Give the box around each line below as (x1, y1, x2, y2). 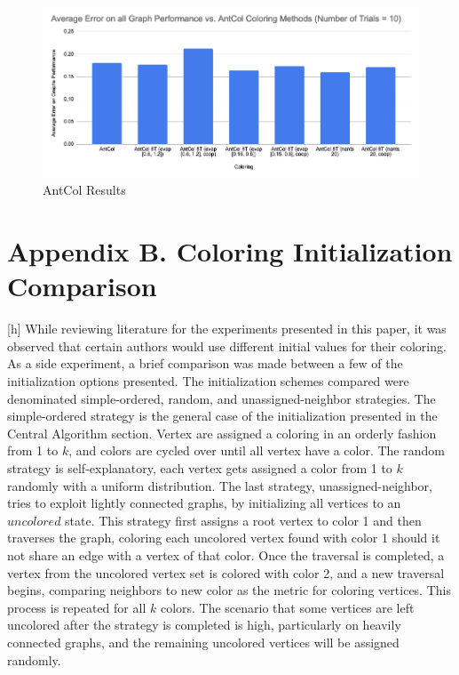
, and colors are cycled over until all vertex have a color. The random (68, 441, 445, 460)
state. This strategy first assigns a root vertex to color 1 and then (65, 510, 422, 529)
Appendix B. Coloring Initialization (7, 233, 453, 269)
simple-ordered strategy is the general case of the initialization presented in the (7, 406, 438, 425)
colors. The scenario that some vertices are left (160, 598, 415, 616)
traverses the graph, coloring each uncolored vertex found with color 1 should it (7, 528, 440, 547)
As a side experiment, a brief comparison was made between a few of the (7, 354, 403, 373)
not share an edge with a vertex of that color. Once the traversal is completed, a (7, 545, 445, 564)
